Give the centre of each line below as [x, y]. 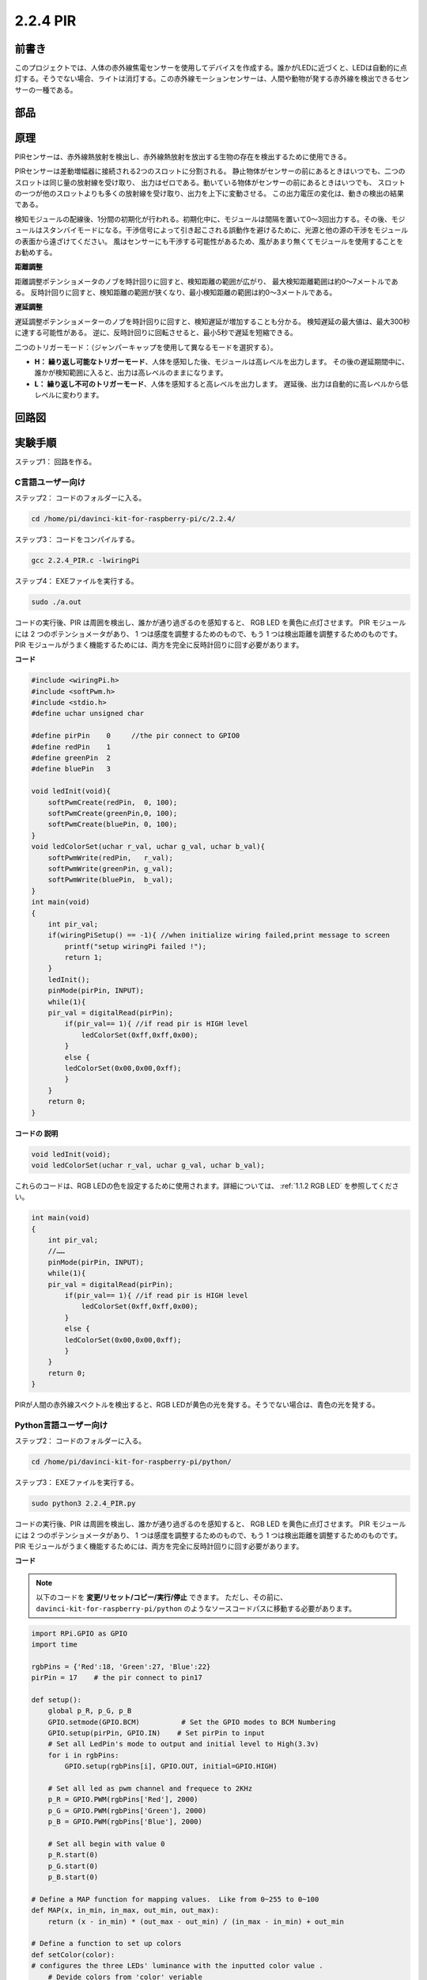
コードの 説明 [36, 1133]
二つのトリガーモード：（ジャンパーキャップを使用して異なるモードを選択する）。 [146, 347]
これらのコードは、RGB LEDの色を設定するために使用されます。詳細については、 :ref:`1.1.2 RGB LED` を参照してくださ [207, 1186]
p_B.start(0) [73, 1877]
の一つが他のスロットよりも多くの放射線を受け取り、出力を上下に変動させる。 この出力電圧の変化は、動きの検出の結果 [210, 193]
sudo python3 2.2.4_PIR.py [83, 1504]
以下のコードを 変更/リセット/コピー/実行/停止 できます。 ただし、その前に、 [162, 1597]
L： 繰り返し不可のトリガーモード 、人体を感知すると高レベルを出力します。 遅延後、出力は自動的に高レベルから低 [221, 383]
